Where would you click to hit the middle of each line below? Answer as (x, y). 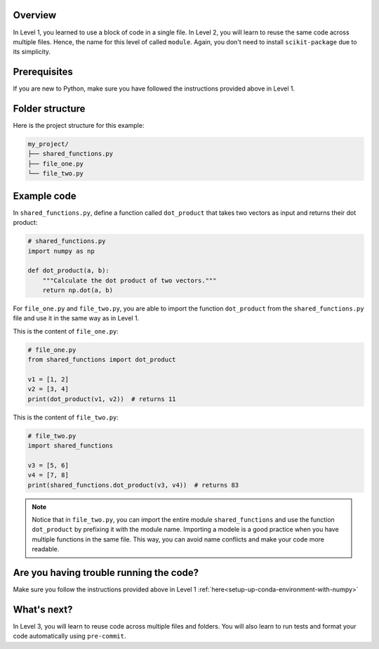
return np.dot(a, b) (78, 290)
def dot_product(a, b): (69, 271)
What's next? (43, 609)
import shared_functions (71, 446)
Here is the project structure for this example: (79, 126)
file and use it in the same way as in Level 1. (76, 318)
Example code (45, 196)
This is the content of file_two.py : (66, 417)
